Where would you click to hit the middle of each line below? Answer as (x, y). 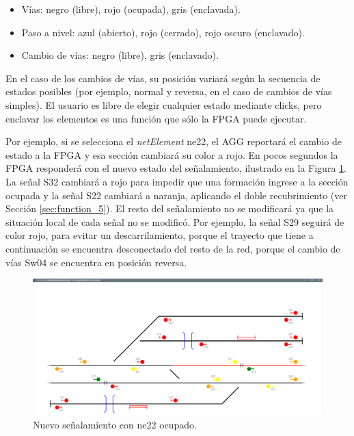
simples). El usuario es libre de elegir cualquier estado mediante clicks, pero (164, 104)
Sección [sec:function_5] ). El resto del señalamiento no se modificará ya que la (170, 208)
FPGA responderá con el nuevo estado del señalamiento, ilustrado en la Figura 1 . (176, 168)
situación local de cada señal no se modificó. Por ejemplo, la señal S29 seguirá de (175, 221)
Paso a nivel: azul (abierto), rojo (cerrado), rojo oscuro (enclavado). (163, 32)
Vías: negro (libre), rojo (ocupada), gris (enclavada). (131, 9)
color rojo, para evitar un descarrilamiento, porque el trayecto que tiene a (160, 235)
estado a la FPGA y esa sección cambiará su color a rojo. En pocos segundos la (172, 154)
